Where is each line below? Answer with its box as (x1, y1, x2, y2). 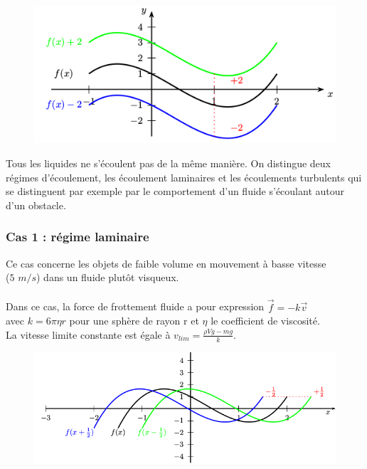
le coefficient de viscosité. (211, 313, 320, 328)
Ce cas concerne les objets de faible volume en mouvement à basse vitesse (6, 255, 326, 270)
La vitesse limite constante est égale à (6, 327, 171, 342)
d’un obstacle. (6, 197, 66, 212)
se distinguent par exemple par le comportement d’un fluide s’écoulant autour (6, 184, 345, 199)
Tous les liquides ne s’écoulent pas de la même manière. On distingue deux (6, 156, 331, 171)
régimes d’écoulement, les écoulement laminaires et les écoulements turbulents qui (6, 169, 362, 184)
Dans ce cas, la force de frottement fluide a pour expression (6, 299, 265, 314)
